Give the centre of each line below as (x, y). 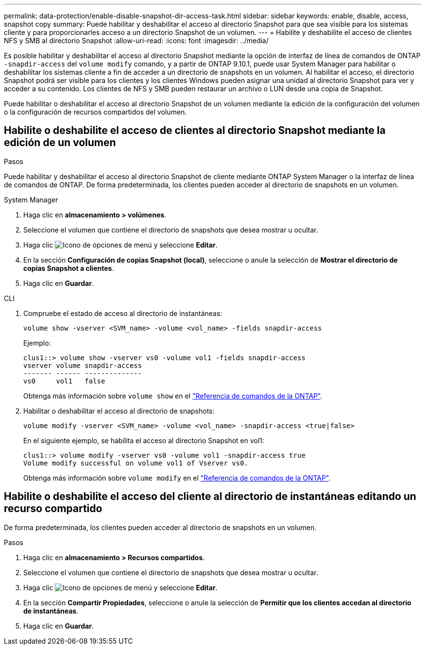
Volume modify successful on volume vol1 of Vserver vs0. (136, 463)
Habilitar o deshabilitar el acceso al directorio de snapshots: (119, 411)
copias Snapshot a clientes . (69, 268)
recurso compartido (53, 509)
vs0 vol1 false (64, 381)
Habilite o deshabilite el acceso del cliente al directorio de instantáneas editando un (210, 497)
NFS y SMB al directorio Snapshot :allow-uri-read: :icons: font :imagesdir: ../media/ (136, 41)
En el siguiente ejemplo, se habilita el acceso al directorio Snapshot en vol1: (144, 440)
